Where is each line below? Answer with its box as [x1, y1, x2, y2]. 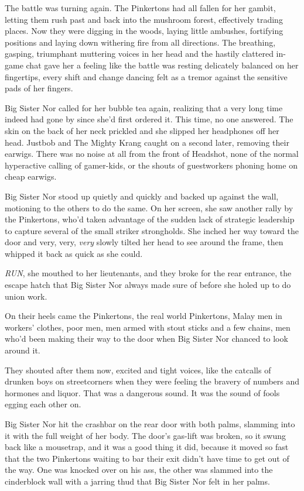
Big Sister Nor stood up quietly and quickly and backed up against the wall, [5, 190, 279, 202]
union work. [5, 290, 47, 302]
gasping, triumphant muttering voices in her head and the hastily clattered [5, 47, 274, 60]
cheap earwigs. [5, 170, 57, 183]
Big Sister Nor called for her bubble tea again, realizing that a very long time [5, 101, 283, 114]
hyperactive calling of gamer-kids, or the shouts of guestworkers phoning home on [5, 159, 298, 171]
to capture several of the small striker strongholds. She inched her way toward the [5, 224, 299, 236]
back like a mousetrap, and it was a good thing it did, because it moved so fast [5, 441, 289, 453]
